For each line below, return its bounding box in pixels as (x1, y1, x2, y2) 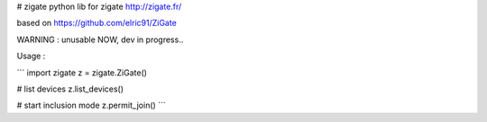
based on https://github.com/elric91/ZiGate (16, 18, 178, 29)
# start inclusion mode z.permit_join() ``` (16, 100, 166, 111)
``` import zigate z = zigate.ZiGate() (16, 67, 148, 78)
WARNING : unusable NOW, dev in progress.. (16, 34, 184, 45)
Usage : (16, 50, 46, 62)
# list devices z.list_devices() (16, 83, 124, 94)
